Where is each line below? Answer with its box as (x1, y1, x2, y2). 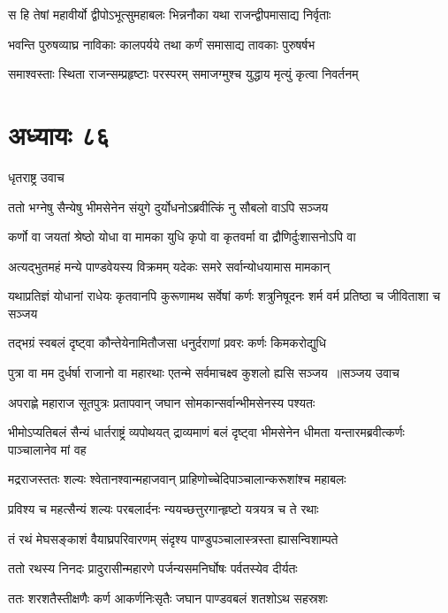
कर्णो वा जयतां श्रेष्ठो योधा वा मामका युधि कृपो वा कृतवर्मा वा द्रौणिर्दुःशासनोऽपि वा (8, 227, 356, 246)
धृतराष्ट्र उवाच (8, 167, 65, 186)
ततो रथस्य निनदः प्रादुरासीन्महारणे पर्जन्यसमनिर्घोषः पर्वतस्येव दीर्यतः (8, 559, 298, 578)
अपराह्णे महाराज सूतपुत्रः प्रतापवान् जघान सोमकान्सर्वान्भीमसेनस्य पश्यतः (8, 393, 315, 411)
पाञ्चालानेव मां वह (8, 440, 87, 458)
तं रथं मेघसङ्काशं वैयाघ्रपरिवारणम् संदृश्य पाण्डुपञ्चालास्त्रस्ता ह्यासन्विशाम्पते (8, 529, 338, 548)
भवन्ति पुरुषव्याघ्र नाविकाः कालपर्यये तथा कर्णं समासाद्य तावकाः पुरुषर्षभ (8, 34, 315, 53)
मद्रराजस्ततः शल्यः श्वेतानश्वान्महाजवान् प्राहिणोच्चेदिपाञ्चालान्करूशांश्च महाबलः (8, 470, 346, 488)
